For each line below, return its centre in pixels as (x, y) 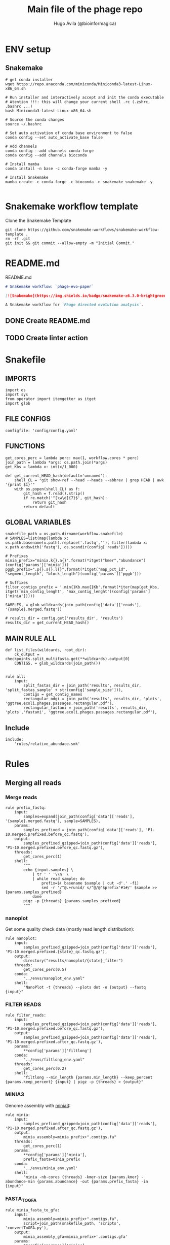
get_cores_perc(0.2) (45, 1068)
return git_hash (49, 502)
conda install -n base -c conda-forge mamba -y (56, 169)
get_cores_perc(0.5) (45, 970)
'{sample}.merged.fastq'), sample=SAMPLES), (53, 821)
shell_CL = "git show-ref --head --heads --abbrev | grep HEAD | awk (89, 480)
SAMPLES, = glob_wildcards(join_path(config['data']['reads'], (73, 605)
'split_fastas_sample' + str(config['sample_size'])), (64, 690)
